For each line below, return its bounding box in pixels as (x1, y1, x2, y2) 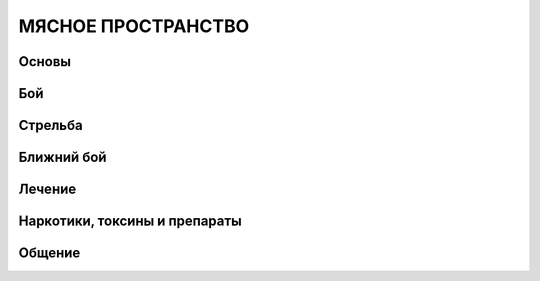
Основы (18, 53, 72, 70)
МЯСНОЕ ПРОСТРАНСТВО (18, 15, 250, 37)
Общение (18, 245, 81, 262)
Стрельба (18, 117, 84, 134)
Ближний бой (18, 149, 107, 166)
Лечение (18, 181, 77, 198)
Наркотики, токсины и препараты (18, 213, 242, 230)
